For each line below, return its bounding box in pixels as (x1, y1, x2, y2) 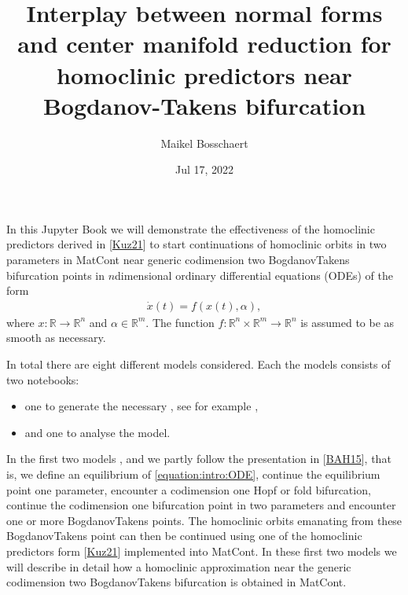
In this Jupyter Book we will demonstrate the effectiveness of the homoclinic (6, 220, 375, 237)
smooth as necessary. (6, 329, 106, 346)
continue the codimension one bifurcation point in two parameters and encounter (6, 497, 396, 513)
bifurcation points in (6, 266, 105, 283)
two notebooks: (6, 371, 79, 387)
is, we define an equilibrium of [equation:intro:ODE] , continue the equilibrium (6, 466, 380, 483)
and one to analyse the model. (24, 424, 171, 440)
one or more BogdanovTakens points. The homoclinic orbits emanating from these (6, 512, 402, 528)
